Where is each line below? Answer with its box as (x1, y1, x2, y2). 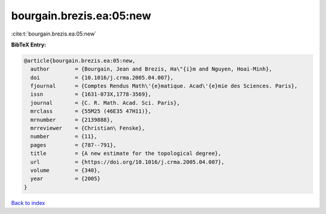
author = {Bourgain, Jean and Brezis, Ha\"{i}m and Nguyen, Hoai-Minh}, (30, 66, 273, 72)
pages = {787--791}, (30, 142, 117, 148)
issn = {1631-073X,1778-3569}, (30, 91, 152, 98)
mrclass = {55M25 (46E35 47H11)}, (30, 108, 152, 115)
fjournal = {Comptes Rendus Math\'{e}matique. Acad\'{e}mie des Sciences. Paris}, (30, 83, 298, 90)
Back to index (11, 199, 45, 206)
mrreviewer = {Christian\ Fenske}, (30, 125, 145, 132)
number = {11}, (30, 133, 98, 140)
